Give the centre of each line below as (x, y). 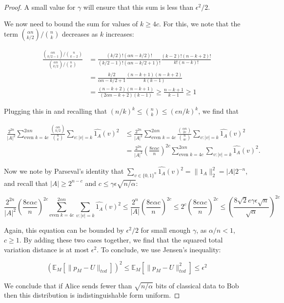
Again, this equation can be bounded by (64, 230)
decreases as (80, 34)
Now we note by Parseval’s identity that (64, 171)
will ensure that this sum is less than (138, 7)
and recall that (26, 183)
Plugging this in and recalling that (56, 111)
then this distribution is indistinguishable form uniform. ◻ (92, 295)
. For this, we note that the (200, 23)
